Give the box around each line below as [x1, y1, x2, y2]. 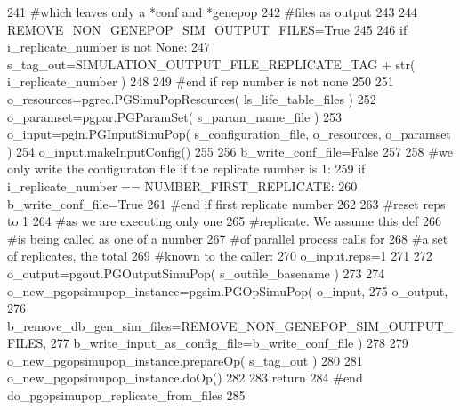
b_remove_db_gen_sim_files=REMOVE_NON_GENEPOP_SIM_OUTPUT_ [7, 316, 453, 334]
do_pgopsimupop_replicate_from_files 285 [7, 386, 246, 405]
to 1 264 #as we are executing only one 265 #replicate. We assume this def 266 [7, 212, 441, 230]
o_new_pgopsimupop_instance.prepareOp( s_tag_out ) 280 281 [7, 350, 363, 369]
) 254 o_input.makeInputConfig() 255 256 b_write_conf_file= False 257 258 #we [7, 141, 453, 160]
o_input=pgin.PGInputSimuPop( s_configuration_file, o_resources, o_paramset [7, 125, 451, 143]
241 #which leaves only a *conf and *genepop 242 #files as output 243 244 [7, 3, 418, 20]
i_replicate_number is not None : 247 [7, 37, 211, 56]
